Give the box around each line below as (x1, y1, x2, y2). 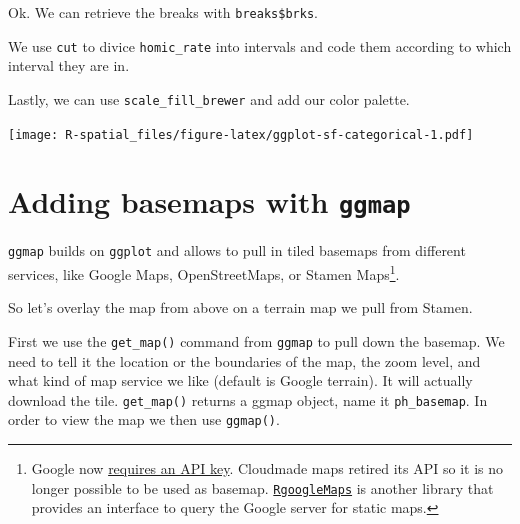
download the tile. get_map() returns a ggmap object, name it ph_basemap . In (8, 389, 488, 410)
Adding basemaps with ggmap (8, 181, 411, 222)
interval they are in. (8, 55, 130, 76)
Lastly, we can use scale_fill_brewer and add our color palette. (8, 88, 410, 109)
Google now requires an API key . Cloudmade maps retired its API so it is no (31, 458, 503, 479)
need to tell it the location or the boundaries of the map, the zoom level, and (8, 350, 481, 371)
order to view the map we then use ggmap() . (8, 409, 280, 430)
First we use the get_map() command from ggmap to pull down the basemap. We (8, 330, 505, 351)
